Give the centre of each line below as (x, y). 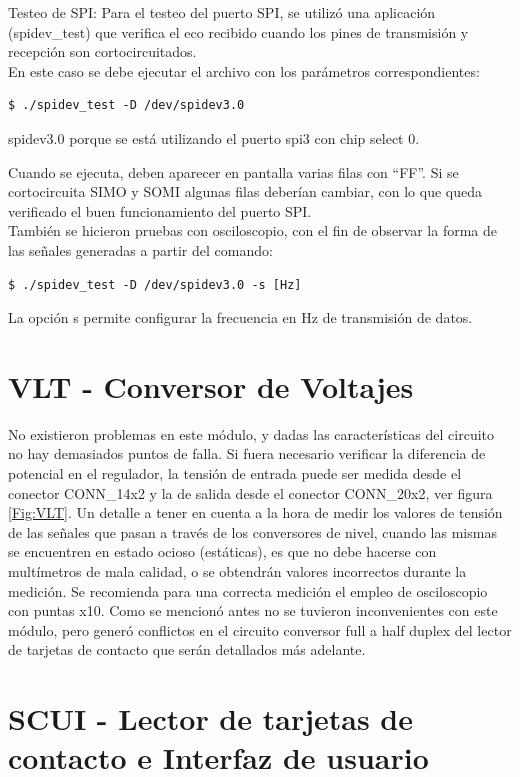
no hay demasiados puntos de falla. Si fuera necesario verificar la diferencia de (247, 453)
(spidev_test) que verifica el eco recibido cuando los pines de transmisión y (238, 31)
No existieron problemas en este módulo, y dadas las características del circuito (251, 433)
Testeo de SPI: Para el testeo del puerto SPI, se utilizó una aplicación (222, 12)
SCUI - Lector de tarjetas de (211, 718)
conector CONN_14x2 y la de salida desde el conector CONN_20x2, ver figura (250, 492)
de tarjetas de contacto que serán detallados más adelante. (187, 649)
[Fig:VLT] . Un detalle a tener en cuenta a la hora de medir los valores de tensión (255, 512)
